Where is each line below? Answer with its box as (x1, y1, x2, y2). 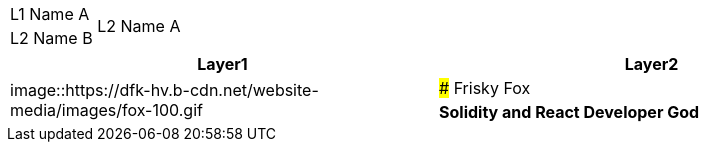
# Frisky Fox (439, 78, 531, 98)
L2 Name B (10, 28, 93, 48)
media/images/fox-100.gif (10, 100, 203, 120)
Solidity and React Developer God (439, 102, 700, 122)
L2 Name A (97, 16, 181, 36)
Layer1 (197, 54, 248, 74)
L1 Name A (10, 4, 90, 24)
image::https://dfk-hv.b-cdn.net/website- (10, 80, 319, 100)
